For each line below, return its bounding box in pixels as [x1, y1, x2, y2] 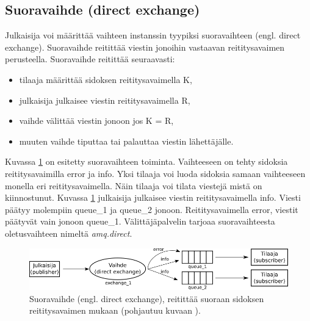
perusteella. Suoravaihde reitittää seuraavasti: [5, 52, 175, 65]
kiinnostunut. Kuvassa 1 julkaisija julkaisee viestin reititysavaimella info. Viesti [5, 191, 301, 204]
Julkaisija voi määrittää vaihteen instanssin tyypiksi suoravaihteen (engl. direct [5, 29, 301, 41]
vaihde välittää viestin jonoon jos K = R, [19, 114, 174, 127]
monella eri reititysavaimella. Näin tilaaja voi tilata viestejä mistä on [5, 179, 262, 192]
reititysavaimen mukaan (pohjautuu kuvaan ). [29, 304, 201, 317]
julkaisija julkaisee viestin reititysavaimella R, [19, 93, 190, 106]
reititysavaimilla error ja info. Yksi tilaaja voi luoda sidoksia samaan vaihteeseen [5, 167, 306, 179]
